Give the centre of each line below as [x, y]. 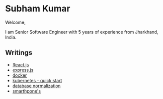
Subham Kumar [38, 9]
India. [11, 37]
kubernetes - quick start [37, 80]
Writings [19, 53]
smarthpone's [27, 91]
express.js [23, 70]
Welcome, [15, 22]
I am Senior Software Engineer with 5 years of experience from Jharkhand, [82, 32]
